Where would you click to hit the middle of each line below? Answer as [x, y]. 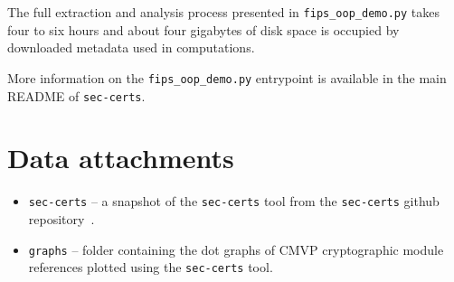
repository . [61, 218]
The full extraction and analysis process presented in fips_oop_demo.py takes [223, 12]
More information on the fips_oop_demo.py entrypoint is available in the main [227, 77]
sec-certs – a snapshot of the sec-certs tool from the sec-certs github [234, 201]
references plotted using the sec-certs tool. [151, 267]
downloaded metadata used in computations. [131, 47]
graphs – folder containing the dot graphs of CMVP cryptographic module [236, 249]
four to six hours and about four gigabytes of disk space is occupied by [203, 29]
